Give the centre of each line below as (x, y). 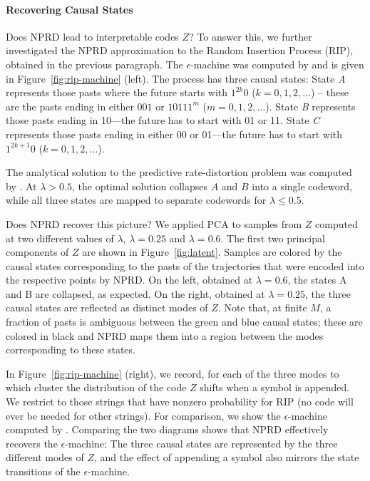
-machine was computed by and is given (277, 64)
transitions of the (43, 471)
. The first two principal (273, 238)
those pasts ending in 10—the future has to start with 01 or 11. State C (163, 120)
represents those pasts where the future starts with (117, 92)
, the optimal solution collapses (139, 186)
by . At (21, 186)
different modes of (45, 457)
